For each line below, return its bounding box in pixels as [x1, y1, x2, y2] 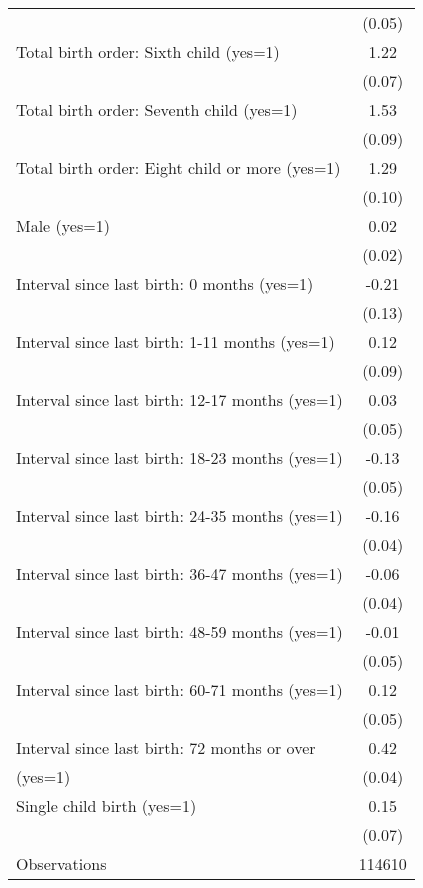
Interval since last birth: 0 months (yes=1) [16, 272, 314, 295]
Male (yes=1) [16, 214, 110, 237]
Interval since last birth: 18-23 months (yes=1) [16, 446, 343, 469]
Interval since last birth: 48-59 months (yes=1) [16, 620, 343, 643]
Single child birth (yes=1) [16, 794, 197, 817]
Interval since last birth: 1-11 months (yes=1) [16, 330, 335, 353]
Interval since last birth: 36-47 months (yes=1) [16, 562, 343, 585]
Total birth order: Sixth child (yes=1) [16, 40, 280, 63]
